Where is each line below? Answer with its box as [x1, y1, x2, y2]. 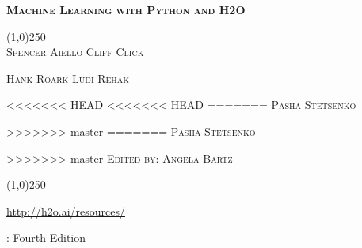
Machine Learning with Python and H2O [6, 2, 246, 17]
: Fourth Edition [6, 229, 86, 246]
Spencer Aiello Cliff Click [6, 43, 144, 60]
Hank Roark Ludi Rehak [6, 70, 130, 86]
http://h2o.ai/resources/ [6, 202, 125, 219]
